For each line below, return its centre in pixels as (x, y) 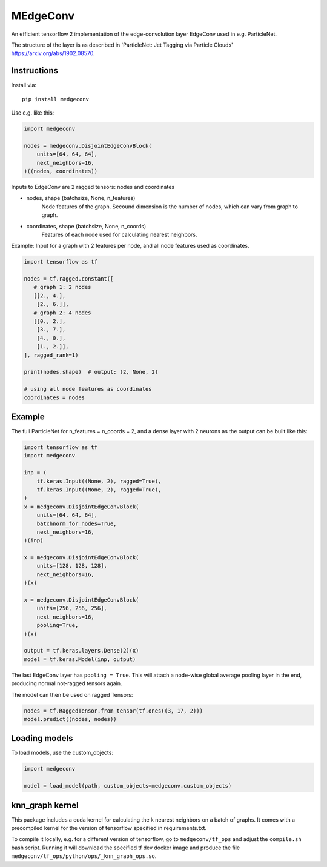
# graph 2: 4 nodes (62, 313)
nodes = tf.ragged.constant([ (69, 279)
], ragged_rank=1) (51, 355)
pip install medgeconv (56, 99)
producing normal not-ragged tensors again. (67, 683)
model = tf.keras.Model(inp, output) (80, 659)
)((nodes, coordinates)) (61, 171)
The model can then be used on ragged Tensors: (72, 694)
